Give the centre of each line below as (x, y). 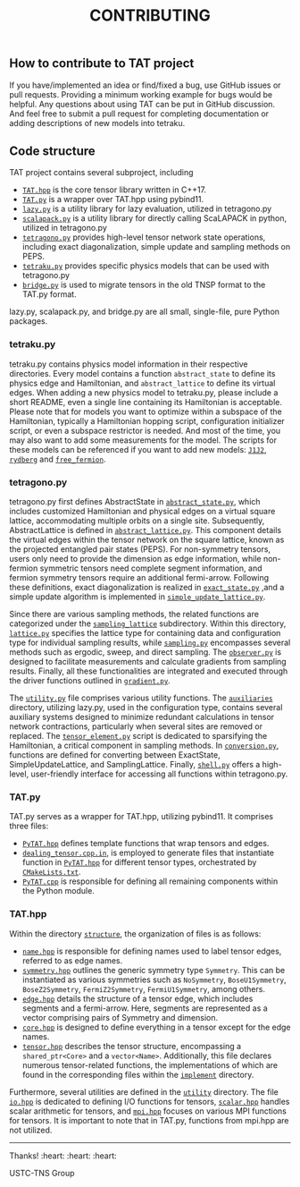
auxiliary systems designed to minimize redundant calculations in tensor (142, 717)
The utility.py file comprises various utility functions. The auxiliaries (141, 698)
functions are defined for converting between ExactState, (115, 755)
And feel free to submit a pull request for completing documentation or (139, 114)
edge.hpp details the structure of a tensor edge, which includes (137, 998)
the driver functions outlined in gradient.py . (90, 681)
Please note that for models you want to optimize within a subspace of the (146, 411)
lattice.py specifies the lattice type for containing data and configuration (145, 633)
